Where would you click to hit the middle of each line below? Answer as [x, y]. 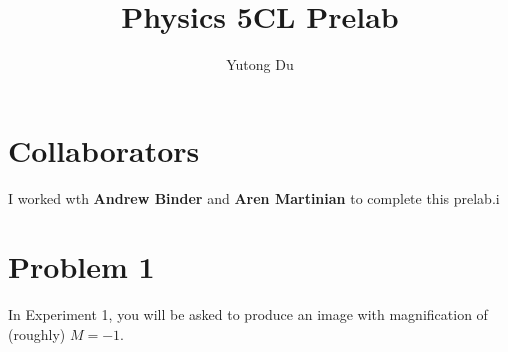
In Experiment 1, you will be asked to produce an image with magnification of [248, 314]
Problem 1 [81, 266]
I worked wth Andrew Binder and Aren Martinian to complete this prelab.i [254, 197]
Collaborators [104, 149]
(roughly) [37, 333]
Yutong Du [260, 64]
